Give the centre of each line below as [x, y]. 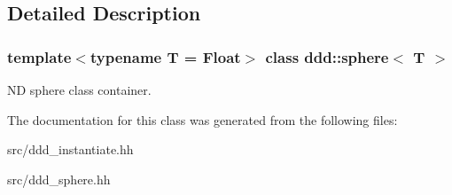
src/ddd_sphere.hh [59, 179]
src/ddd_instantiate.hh [70, 149]
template [39, 56]
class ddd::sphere [327, 56]
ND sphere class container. [79, 90]
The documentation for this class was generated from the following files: [203, 119]
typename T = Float [165, 56]
